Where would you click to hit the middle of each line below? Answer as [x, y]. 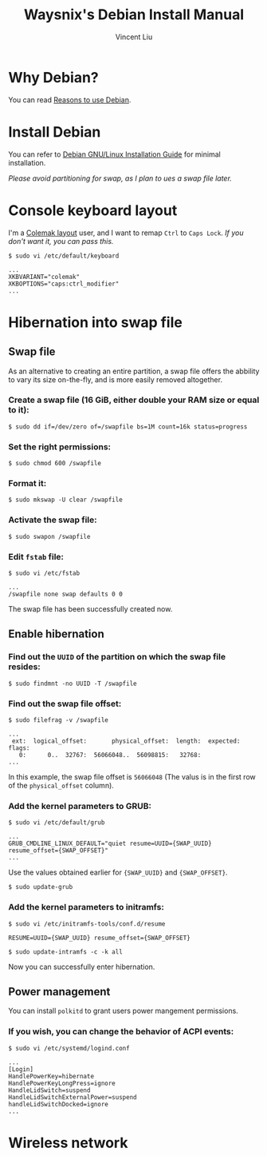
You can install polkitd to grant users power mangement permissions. [124, 1011]
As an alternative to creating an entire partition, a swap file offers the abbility [134, 371]
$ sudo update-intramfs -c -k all [66, 952]
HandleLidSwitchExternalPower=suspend [73, 1097]
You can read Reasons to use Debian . [70, 100]
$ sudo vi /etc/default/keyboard [64, 256]
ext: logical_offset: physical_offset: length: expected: [126, 741]
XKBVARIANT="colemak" [44, 277]
